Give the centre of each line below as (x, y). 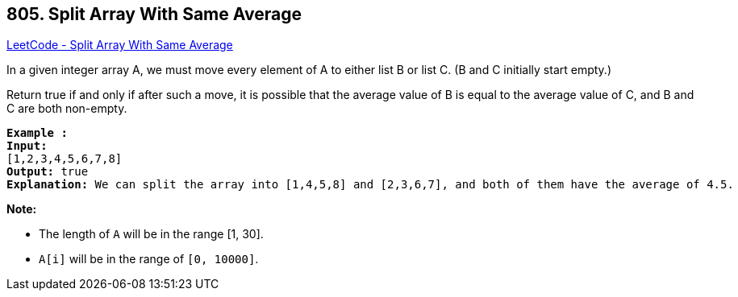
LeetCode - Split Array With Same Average (120, 45)
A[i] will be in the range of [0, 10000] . (149, 259)
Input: (27, 146)
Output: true (48, 172)
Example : (37, 133)
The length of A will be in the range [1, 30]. (151, 234)
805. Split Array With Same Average (154, 14)
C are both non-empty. (67, 109)
